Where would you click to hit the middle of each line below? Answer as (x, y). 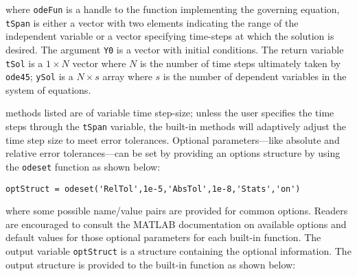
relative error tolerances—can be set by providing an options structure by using (173, 153)
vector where (99, 63)
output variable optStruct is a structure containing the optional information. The (178, 251)
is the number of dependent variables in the (255, 76)
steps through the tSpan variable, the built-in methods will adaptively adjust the (176, 126)
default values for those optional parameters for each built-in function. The (163, 237)
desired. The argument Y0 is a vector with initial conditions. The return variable (175, 49)
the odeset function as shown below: (83, 166)
